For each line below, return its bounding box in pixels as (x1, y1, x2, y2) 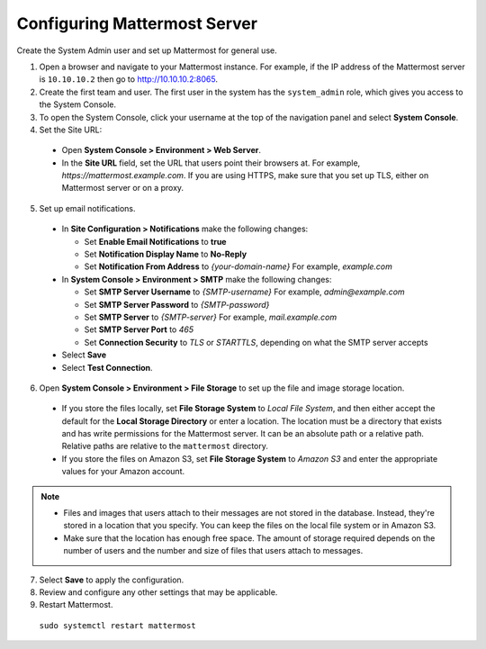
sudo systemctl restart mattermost (39, 620, 197, 630)
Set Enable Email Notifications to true (84, 236, 227, 247)
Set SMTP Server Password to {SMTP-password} (84, 299, 270, 310)
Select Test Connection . (61, 362, 153, 373)
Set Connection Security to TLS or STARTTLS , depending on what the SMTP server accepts (84, 337, 428, 347)
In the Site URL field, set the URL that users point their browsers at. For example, (61, 158, 361, 168)
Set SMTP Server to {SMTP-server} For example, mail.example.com (84, 311, 337, 322)
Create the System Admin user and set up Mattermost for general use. (16, 45, 278, 56)
